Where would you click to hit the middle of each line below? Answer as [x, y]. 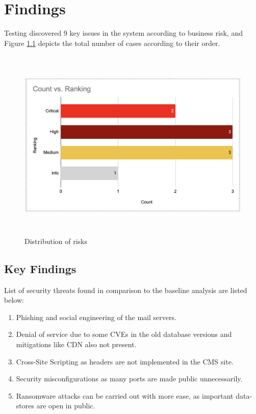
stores [25, 406]
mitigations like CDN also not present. [76, 344]
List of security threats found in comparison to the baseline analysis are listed [126, 290]
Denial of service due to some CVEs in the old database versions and [124, 334]
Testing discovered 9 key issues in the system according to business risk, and [123, 33]
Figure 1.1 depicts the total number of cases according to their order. [112, 43]
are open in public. [66, 406]
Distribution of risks [56, 241]
